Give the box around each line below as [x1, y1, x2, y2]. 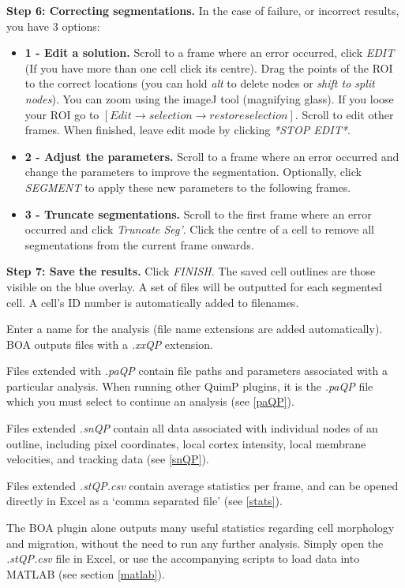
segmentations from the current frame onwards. [24, 236, 254, 253]
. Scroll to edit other [294, 106, 394, 122]
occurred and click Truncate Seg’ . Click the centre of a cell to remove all [24, 221, 375, 238]
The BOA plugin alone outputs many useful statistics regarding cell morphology [6, 519, 395, 536]
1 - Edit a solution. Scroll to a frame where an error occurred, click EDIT [24, 44, 395, 61]
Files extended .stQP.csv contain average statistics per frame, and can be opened [6, 477, 399, 493]
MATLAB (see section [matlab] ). [6, 565, 165, 582]
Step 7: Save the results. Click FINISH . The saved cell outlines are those [6, 263, 376, 279]
